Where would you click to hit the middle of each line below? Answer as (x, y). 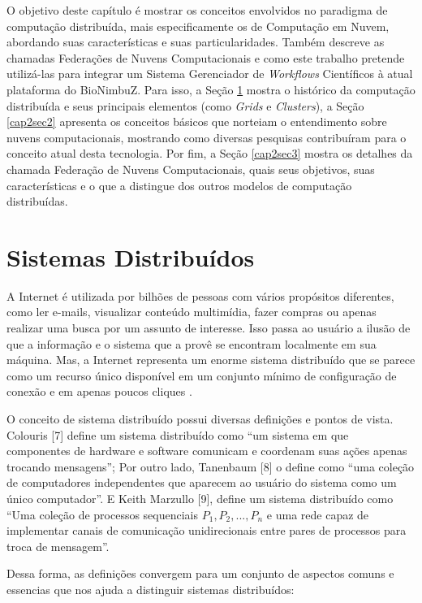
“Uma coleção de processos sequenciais (103, 514)
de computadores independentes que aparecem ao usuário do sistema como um (202, 482)
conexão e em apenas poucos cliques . (99, 391)
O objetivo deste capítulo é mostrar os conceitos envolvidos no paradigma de (197, 10)
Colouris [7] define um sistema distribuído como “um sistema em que (178, 434)
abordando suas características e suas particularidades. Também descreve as (196, 42)
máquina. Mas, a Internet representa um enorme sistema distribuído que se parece (211, 360)
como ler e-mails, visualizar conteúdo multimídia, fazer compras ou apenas (192, 312)
